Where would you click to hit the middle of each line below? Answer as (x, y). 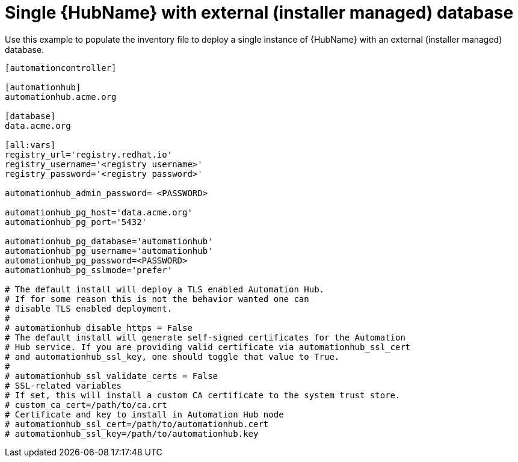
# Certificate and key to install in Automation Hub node (144, 414)
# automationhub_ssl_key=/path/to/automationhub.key (132, 433)
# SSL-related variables (63, 385)
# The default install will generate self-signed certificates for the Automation (205, 337)
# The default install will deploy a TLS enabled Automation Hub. (165, 289)
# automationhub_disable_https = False (99, 328)
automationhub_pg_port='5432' (76, 222)
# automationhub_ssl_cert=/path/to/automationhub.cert (137, 424)
